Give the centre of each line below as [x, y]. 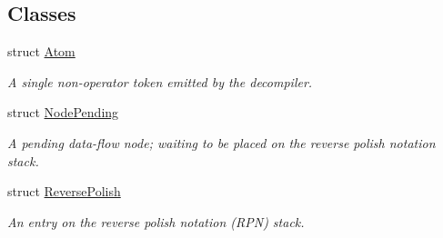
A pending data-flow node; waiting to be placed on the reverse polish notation [221, 142]
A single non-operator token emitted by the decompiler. [160, 81]
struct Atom [41, 51]
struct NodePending [63, 112]
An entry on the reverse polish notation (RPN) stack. [156, 221]
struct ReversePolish [64, 191]
